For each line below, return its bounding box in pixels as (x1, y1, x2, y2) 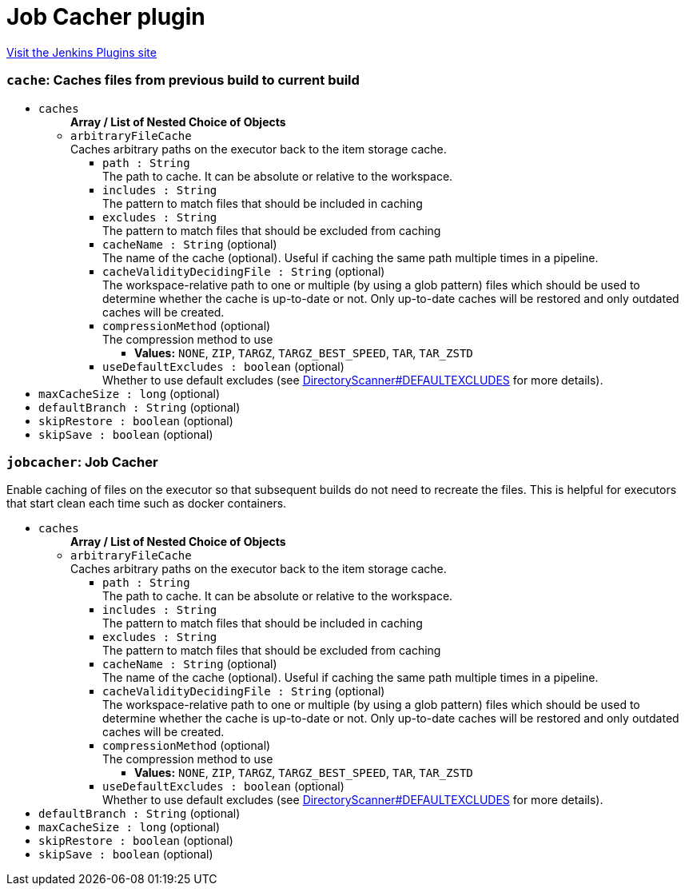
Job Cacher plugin (6, 3, 205, 30)
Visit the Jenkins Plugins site (6, 45, 157, 59)
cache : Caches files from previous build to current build (6, 72, 360, 89)
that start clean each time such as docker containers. (6, 496, 287, 511)
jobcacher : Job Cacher (6, 453, 158, 470)
